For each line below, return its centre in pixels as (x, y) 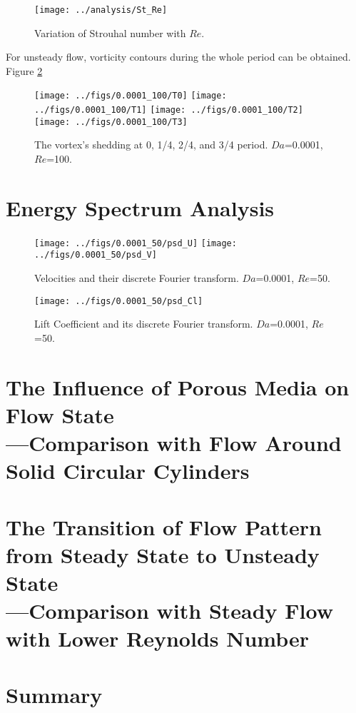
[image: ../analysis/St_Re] (101, 10)
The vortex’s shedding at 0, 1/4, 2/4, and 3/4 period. (151, 145)
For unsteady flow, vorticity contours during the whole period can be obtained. (178, 57)
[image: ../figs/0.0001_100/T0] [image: (131, 96)
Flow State (60, 414)
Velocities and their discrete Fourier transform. (137, 278)
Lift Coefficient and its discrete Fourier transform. (144, 324)
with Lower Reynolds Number (158, 638)
